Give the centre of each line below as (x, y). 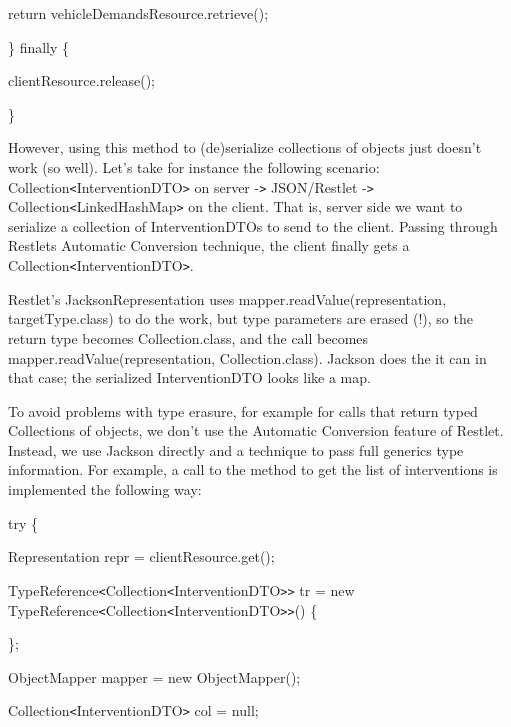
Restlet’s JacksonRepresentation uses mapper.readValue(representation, (227, 298)
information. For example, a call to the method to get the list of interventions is (253, 469)
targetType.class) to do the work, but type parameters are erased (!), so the (240, 318)
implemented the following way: (105, 489)
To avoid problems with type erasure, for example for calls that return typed (243, 410)
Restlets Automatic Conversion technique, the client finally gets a (209, 245)
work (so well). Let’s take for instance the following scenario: (194, 166)
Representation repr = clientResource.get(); (141, 556)
